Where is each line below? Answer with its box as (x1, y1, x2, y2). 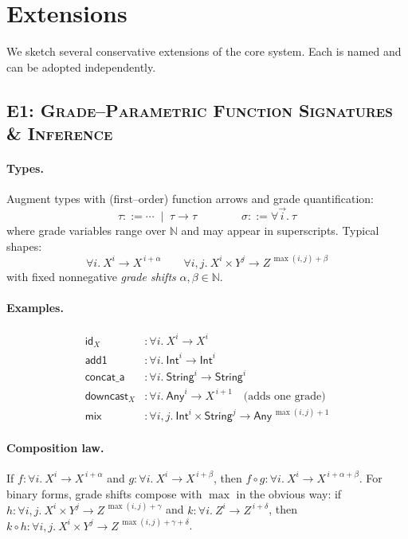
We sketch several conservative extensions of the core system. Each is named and (6, 43, 402, 60)
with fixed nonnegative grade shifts (6, 268, 176, 284)
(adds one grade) (243, 390, 326, 402)
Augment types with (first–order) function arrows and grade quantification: (6, 190, 374, 207)
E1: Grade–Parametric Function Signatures (6, 97, 393, 122)
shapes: (6, 237, 42, 254)
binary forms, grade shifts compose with (6, 485, 202, 502)
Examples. (6, 299, 64, 315)
